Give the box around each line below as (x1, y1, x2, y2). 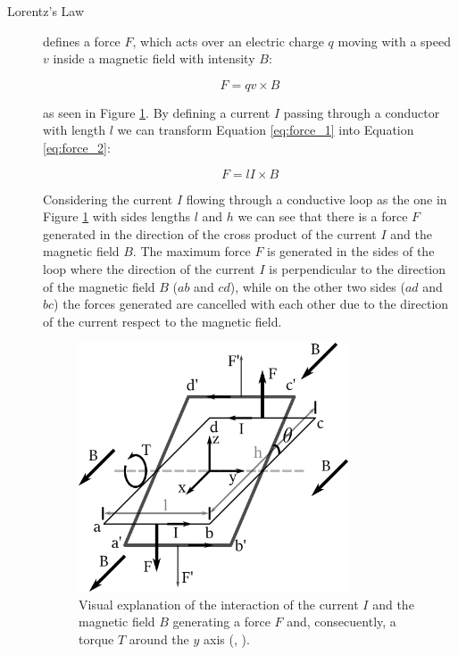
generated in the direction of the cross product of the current (43, 224, 377, 243)
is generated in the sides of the (267, 242, 435, 261)
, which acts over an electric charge (132, 31, 324, 50)
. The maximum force (132, 242, 251, 261)
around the (129, 629, 189, 648)
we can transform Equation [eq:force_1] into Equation (117, 120, 414, 139)
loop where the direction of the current (43, 259, 255, 278)
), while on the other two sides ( (229, 277, 405, 295)
